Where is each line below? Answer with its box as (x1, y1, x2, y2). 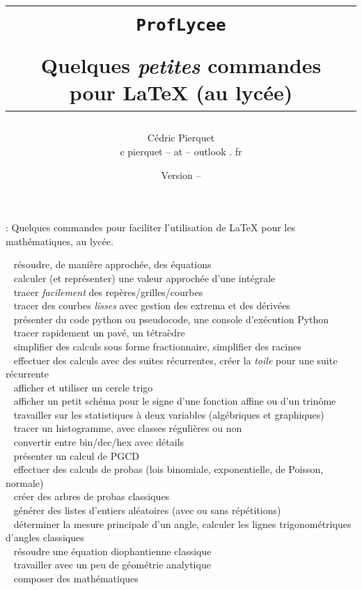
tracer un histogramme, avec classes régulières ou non (13, 421, 242, 435)
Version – (161, 167, 201, 182)
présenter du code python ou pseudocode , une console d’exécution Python (13, 311, 329, 326)
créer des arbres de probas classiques (13, 489, 170, 504)
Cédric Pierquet (147, 130, 215, 145)
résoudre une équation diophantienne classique (13, 543, 212, 558)
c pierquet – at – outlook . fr (120, 143, 242, 158)
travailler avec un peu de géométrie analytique (13, 557, 211, 572)
